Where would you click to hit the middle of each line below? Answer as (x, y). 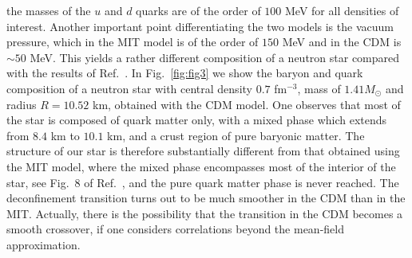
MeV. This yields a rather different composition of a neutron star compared (215, 57)
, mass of (319, 88)
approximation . (44, 244)
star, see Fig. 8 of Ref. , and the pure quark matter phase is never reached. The (203, 182)
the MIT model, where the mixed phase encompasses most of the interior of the (201, 166)
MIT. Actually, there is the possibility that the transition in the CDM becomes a (205, 213)
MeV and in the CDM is (342, 42)
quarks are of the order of (198, 10)
